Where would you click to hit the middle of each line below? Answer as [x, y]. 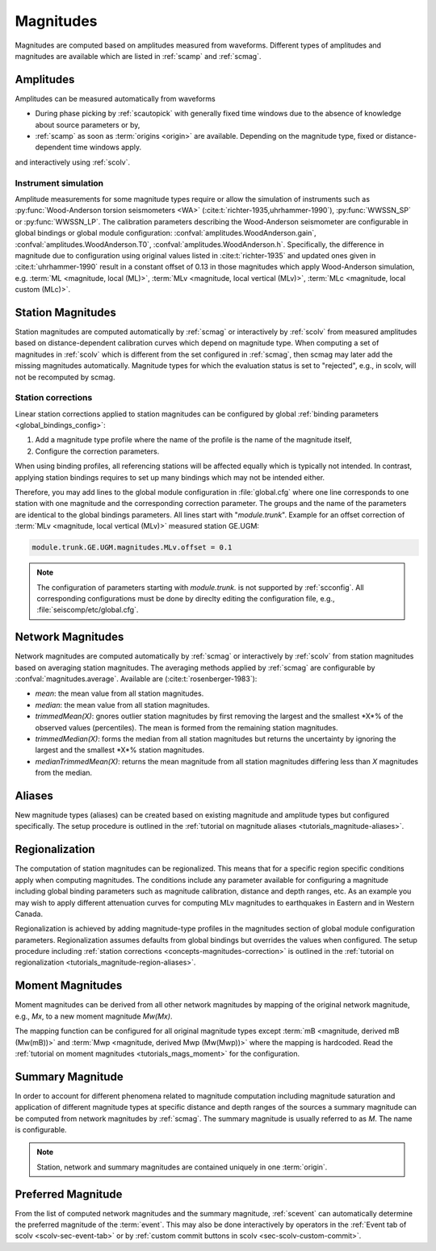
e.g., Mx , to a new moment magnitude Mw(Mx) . [94, 1016]
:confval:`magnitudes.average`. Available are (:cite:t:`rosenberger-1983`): [136, 679]
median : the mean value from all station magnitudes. [122, 705]
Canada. [29, 914]
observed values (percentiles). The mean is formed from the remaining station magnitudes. [187, 727]
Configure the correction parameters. [97, 451]
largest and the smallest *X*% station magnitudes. [120, 750]
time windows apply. [107, 147]
